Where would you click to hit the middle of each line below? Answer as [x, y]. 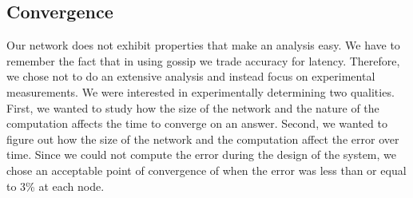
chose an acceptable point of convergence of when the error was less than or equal [206, 170]
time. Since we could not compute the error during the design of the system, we [202, 154]
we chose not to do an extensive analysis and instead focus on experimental [191, 76]
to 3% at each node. [56, 186]
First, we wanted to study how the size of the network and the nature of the [193, 107]
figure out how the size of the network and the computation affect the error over [203, 139]
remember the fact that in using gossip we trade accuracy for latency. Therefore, [203, 60]
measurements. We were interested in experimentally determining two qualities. [201, 91]
